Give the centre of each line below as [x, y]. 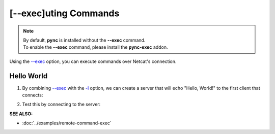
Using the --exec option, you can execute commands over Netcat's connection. [93, 61]
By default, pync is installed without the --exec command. [84, 40]
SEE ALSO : [21, 114]
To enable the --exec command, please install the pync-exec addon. [95, 47]
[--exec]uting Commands [64, 13]
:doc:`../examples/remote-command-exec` [67, 123]
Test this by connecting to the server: [61, 105]
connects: [33, 95]
